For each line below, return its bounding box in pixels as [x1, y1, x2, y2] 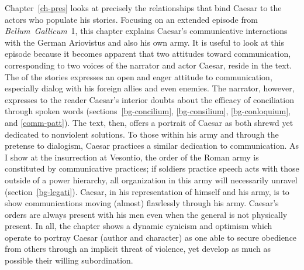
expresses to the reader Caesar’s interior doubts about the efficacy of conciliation [5, 93, 294, 105]
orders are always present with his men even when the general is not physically [5, 208, 288, 220]
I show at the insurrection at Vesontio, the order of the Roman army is [5, 151, 259, 163]
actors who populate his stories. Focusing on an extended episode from [5, 13, 258, 25]
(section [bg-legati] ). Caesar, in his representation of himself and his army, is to [5, 185, 289, 197]
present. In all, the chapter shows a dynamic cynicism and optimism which [5, 220, 272, 232]
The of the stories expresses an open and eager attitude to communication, [5, 70, 272, 83]
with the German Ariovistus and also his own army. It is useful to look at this [5, 36, 284, 48]
